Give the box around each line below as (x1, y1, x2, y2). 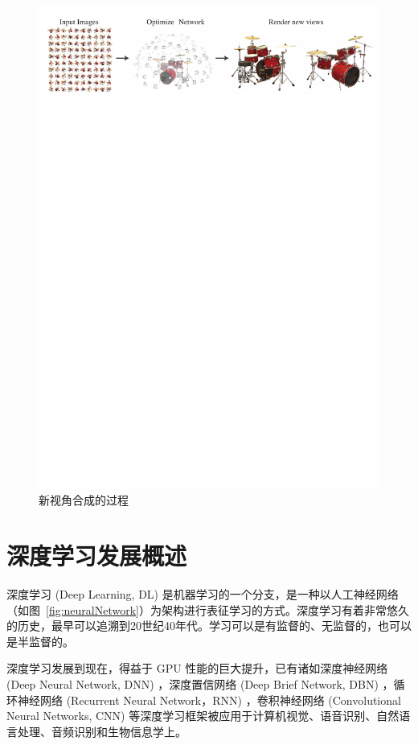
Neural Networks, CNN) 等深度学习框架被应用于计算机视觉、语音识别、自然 (6, 707, 400, 724)
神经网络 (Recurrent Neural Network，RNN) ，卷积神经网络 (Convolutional (17, 691, 401, 708)
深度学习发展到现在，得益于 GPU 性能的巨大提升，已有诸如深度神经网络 (6, 660, 388, 677)
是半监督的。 (6, 632, 74, 649)
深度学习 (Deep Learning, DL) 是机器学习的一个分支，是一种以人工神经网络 (6, 586, 399, 602)
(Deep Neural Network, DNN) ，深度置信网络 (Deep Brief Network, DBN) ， (6, 675, 394, 692)
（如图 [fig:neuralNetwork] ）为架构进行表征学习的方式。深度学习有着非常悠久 (6, 601, 409, 618)
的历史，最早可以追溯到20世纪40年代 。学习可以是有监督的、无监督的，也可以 (6, 617, 412, 634)
